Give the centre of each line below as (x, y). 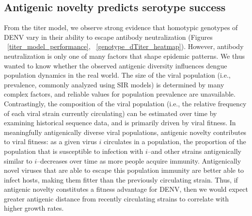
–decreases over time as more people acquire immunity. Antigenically (139, 160)
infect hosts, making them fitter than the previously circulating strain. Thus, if (121, 179)
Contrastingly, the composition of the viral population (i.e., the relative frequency (125, 103)
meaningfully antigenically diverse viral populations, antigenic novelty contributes (125, 132)
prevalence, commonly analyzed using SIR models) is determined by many (114, 84)
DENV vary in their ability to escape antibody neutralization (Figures (108, 37)
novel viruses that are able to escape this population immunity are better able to (124, 170)
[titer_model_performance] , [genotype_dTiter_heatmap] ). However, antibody (126, 46)
